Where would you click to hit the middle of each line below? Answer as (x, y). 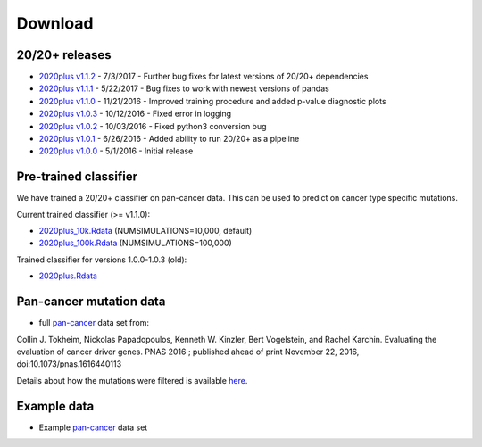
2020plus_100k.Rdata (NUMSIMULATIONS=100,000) (135, 243)
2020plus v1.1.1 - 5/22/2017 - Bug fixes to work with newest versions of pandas (184, 88)
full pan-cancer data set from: (94, 323)
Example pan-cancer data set (93, 427)
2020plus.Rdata (68, 276)
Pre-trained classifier (77, 177)
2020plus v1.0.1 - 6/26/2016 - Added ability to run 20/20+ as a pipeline (169, 139)
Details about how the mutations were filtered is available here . (132, 380)
